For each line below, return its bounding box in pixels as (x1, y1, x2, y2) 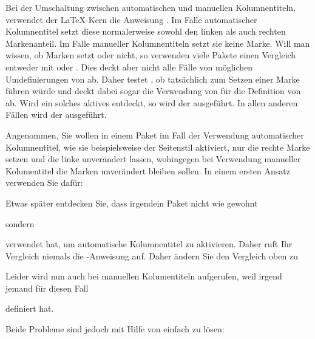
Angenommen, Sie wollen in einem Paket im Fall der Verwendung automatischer (5, 128, 304, 141)
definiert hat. (5, 302, 54, 315)
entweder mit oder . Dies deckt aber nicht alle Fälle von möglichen (5, 60, 253, 73)
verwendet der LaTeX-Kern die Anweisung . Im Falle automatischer (5, 13, 257, 26)
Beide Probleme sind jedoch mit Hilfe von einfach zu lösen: (5, 323, 225, 335)
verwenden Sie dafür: (5, 176, 83, 189)
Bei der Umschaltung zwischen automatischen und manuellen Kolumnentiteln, (5, 1, 296, 13)
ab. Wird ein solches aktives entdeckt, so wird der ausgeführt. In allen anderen (5, 96, 298, 109)
